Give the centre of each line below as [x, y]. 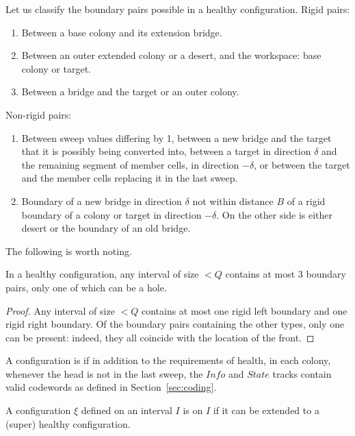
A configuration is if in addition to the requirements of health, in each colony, [168, 360]
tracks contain [302, 373]
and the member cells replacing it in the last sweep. [130, 178]
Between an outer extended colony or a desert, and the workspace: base [171, 55]
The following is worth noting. [69, 251]
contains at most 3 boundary [286, 274]
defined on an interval [127, 410]
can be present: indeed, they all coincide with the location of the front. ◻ [160, 337]
